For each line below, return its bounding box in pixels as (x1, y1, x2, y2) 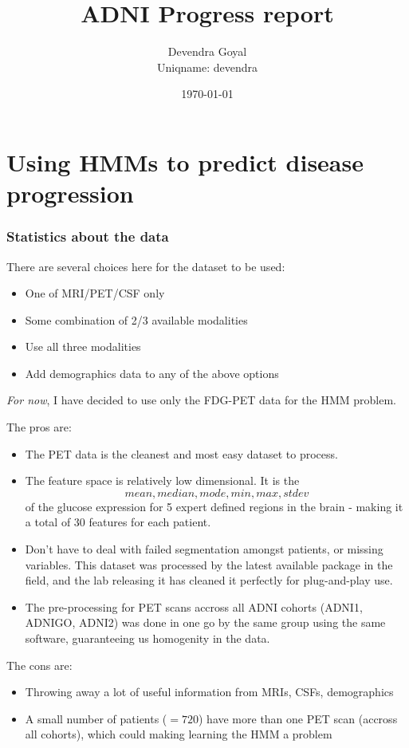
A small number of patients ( (25, 710, 167, 726)
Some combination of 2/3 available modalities (25, 311, 248, 328)
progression (6, 177, 134, 210)
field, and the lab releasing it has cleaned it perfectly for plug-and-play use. (25, 572, 393, 589)
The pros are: (6, 419, 72, 435)
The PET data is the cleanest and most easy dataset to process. (25, 445, 338, 462)
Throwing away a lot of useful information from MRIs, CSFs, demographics (25, 683, 394, 700)
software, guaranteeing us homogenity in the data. (25, 630, 270, 646)
